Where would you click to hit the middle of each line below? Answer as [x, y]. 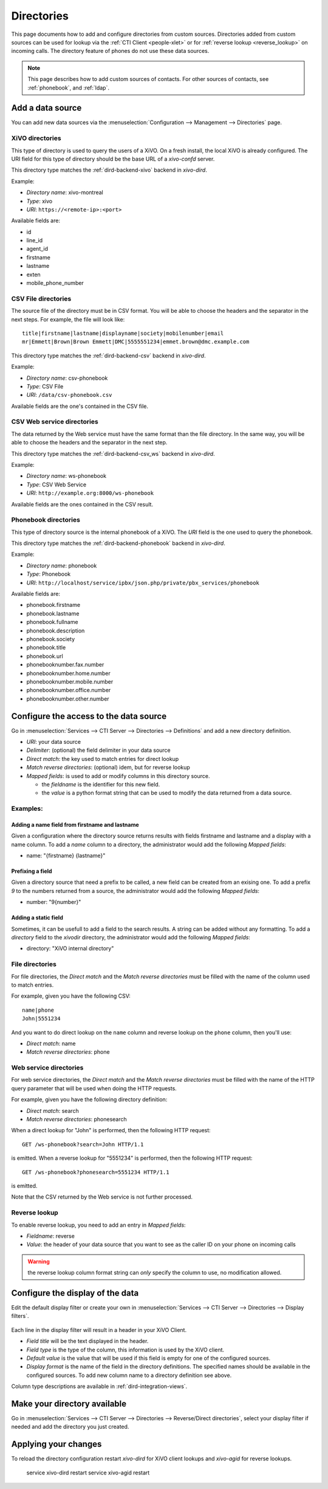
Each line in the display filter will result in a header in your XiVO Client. [99, 1330]
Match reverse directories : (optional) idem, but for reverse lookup [108, 768]
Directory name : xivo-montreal [65, 192]
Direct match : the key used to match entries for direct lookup [103, 759]
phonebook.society [51, 639]
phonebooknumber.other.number [68, 699]
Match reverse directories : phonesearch [77, 1119]
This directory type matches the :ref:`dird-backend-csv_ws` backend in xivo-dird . [113, 454]
